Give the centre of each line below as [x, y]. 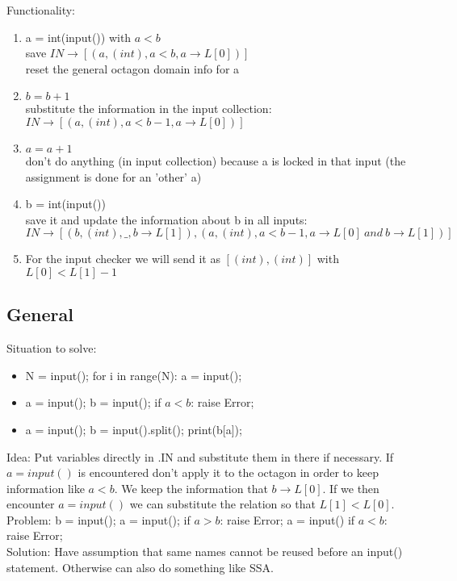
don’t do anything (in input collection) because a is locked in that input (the [216, 160]
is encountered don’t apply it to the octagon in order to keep [228, 472]
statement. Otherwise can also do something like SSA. [140, 567]
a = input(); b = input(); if [93, 402]
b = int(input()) [66, 204]
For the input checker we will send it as [123, 259]
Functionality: [41, 10]
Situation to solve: [52, 348]
